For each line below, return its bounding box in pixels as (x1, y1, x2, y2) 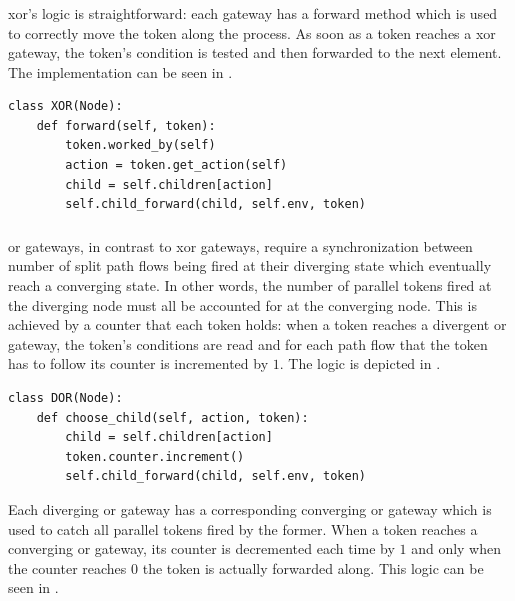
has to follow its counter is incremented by (8, 353, 269, 374)
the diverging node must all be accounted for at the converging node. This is (8, 294, 477, 315)
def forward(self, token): (36, 118, 216, 133)
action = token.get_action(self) (65, 158, 288, 173)
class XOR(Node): (8, 99, 123, 114)
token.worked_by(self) (65, 138, 216, 153)
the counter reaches (8, 557, 127, 578)
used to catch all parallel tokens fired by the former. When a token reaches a (8, 518, 478, 539)
